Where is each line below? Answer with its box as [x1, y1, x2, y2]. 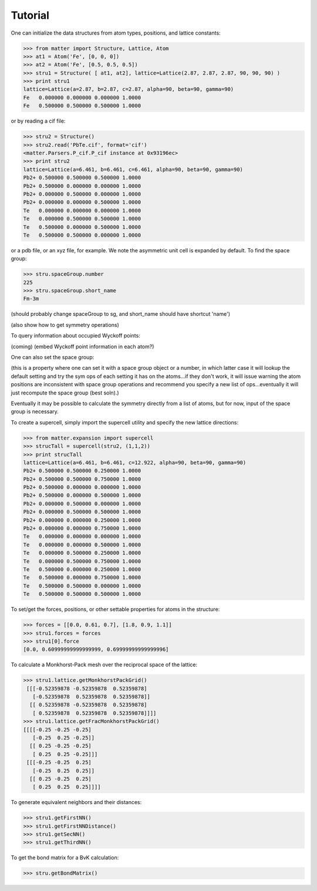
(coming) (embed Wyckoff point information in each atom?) [11, 343, 154, 350]
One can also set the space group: [11, 354, 95, 360]
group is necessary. [11, 408, 59, 415]
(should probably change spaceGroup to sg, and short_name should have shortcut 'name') [11, 310, 231, 318]
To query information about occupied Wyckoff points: [11, 332, 140, 339]
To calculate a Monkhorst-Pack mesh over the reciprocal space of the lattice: [11, 661, 198, 669]
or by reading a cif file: [11, 117, 66, 124]
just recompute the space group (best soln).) [11, 389, 120, 396]
